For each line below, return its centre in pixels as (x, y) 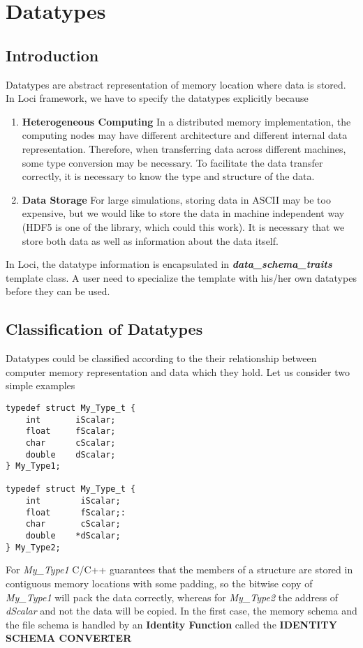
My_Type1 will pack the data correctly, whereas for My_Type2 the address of (172, 597)
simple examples (40, 385)
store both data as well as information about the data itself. (150, 240)
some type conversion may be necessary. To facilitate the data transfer (172, 162)
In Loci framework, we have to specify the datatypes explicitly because (157, 98)
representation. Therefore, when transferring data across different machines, (184, 148)
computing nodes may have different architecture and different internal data (185, 135)
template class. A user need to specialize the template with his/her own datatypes (181, 277)
